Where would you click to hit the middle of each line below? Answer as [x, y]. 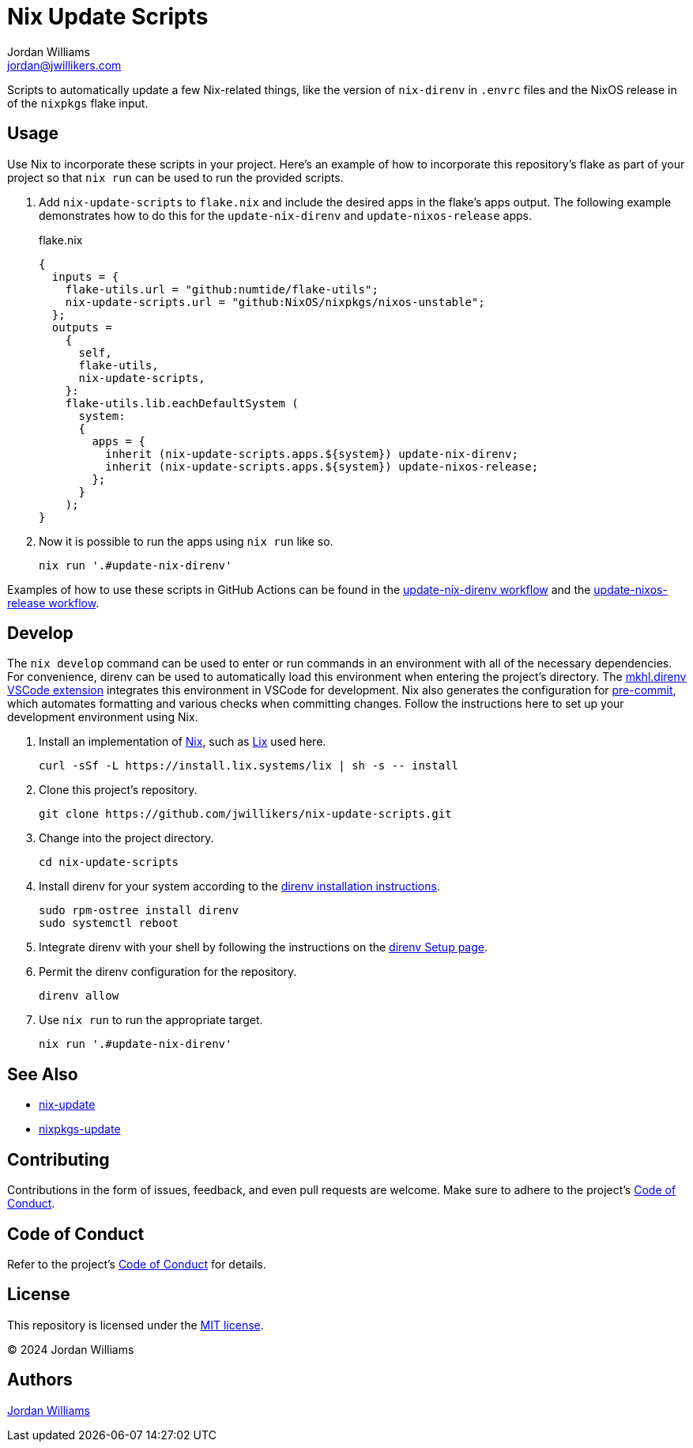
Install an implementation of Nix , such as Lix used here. [183, 742]
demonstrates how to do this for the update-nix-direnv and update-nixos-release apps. [285, 215]
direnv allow [79, 996]
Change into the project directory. [126, 838]
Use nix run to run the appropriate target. [151, 1020]
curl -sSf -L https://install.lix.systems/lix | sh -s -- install [249, 766]
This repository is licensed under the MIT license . [136, 1325]
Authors [40, 1380]
